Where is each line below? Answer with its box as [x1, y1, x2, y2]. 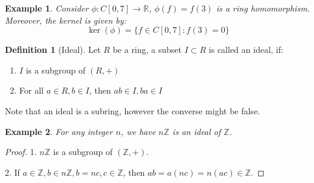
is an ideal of [172, 125, 221, 137]
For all [19, 84, 44, 97]
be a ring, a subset [112, 43, 182, 56]
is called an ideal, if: [208, 43, 284, 56]
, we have [120, 125, 156, 137]
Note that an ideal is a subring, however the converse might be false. [5, 104, 260, 117]
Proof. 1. [5, 145, 37, 158]
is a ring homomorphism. [216, 2, 310, 14]
